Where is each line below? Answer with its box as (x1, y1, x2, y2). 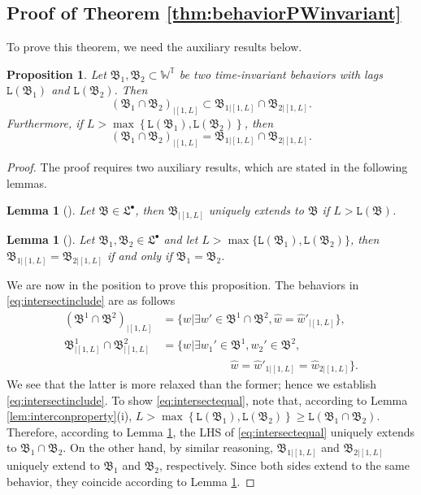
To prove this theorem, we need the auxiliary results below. (7, 38, 302, 55)
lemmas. (7, 174, 47, 191)
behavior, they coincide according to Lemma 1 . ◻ (7, 472, 255, 489)
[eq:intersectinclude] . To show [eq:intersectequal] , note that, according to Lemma (7, 391, 408, 408)
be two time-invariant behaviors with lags (179, 65, 383, 82)
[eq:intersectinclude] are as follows (7, 292, 176, 309)
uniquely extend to (7, 457, 100, 474)
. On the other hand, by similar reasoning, (63, 439, 273, 456)
